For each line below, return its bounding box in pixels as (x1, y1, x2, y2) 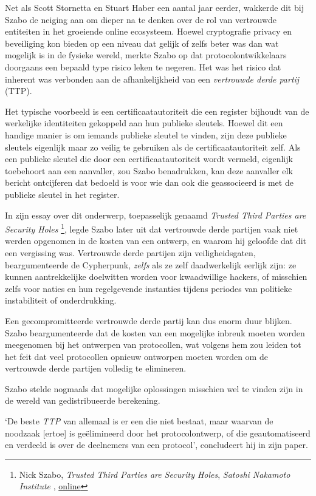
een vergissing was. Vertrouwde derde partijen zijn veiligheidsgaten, (5, 246, 256, 259)
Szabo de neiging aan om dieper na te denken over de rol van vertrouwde (5, 13, 277, 25)
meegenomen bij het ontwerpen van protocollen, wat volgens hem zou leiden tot (5, 338, 301, 351)
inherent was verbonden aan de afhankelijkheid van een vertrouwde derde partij (5, 72, 300, 85)
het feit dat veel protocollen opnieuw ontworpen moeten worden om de (5, 350, 268, 362)
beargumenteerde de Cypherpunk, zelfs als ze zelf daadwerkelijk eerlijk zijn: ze (5, 258, 297, 271)
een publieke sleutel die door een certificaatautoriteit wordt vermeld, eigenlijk (5, 152, 293, 165)
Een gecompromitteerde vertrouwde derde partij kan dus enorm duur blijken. (5, 314, 292, 327)
